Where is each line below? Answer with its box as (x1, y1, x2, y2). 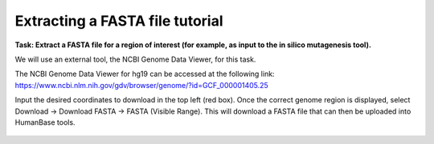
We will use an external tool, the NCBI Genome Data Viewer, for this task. (14, 54, 256, 64)
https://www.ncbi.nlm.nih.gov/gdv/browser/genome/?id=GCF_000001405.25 (14, 80, 268, 90)
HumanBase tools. (14, 117, 76, 127)
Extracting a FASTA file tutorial (14, 12, 224, 30)
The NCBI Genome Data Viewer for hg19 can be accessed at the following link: (14, 69, 275, 79)
